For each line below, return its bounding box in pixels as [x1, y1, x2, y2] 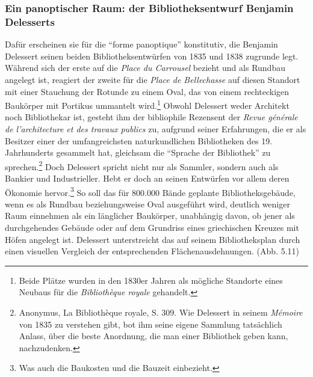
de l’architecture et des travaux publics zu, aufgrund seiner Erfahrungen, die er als [5, 122, 306, 135]
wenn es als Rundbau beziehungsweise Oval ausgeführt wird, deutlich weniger [5, 197, 290, 210]
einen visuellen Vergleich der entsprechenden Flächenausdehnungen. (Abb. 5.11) [5, 245, 300, 257]
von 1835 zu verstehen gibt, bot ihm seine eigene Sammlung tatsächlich [19, 317, 282, 330]
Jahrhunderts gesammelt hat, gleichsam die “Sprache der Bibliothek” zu [5, 146, 271, 159]
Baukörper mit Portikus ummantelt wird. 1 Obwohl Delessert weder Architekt [5, 97, 290, 111]
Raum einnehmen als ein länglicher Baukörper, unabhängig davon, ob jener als [5, 209, 295, 222]
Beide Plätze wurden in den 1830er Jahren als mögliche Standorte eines [19, 274, 283, 286]
